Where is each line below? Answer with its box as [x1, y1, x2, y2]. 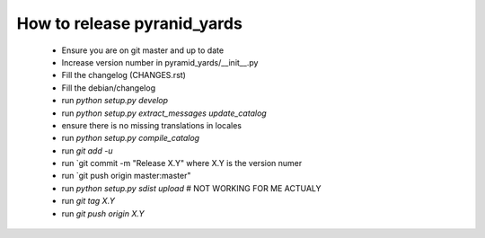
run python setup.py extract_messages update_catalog [61, 108, 267, 119]
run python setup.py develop [61, 95, 169, 106]
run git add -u [61, 145, 113, 156]
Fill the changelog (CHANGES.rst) [61, 70, 186, 81]
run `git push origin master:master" [61, 171, 191, 181]
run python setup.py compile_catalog [61, 133, 200, 144]
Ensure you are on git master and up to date [61, 45, 225, 56]
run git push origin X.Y [61, 207, 145, 219]
